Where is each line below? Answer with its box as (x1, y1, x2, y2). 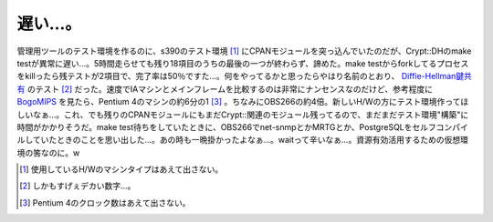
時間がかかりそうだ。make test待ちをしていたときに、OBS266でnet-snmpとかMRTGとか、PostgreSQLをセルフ (16, 121, 437, 132)
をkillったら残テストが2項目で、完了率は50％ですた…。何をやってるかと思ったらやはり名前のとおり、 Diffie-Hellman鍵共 (16, 71, 472, 82)
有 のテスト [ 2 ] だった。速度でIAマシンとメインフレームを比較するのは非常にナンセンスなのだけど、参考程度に (16, 83, 434, 95)
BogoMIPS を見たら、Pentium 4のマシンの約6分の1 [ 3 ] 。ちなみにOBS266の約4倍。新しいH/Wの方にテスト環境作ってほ (16, 96, 469, 107)
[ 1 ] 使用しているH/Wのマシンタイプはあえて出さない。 (19, 164, 224, 175)
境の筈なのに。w (16, 146, 80, 158)
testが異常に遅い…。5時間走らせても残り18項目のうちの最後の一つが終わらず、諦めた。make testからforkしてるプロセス (16, 57, 469, 68)
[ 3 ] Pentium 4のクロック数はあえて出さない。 (19, 197, 191, 208)
